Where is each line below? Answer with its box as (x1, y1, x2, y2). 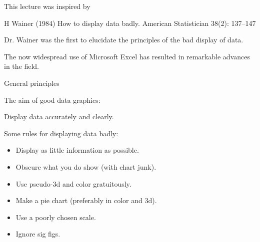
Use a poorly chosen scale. (15, 212, 96, 222)
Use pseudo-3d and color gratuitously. (15, 178, 131, 189)
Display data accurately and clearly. (4, 111, 114, 122)
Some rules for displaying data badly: (4, 128, 118, 138)
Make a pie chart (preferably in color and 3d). (15, 195, 157, 206)
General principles (4, 77, 59, 88)
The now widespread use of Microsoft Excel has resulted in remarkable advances (4, 51, 250, 61)
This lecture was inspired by (4, 1, 90, 11)
